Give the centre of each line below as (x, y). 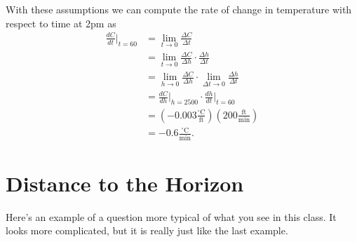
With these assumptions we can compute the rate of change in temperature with (179, 9)
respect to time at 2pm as (61, 23)
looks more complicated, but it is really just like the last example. (147, 230)
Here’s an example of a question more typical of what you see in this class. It (171, 216)
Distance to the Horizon (125, 183)
